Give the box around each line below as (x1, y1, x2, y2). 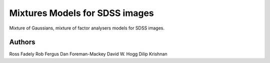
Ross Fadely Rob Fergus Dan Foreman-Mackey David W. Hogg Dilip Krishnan (9, 51, 167, 57)
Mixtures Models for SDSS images (9, 7, 154, 18)
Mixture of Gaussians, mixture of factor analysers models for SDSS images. (9, 25, 165, 31)
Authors (9, 38, 35, 46)
